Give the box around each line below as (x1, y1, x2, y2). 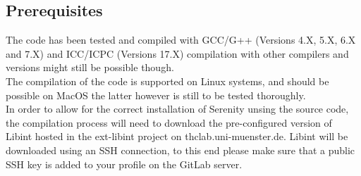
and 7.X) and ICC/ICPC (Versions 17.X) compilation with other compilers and (6, 46, 349, 61)
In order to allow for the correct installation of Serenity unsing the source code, (6, 101, 349, 116)
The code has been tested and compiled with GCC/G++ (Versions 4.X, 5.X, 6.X (6, 32, 356, 47)
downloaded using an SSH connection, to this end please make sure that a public (6, 142, 355, 157)
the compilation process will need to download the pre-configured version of (6, 115, 332, 130)
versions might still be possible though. (6, 60, 174, 75)
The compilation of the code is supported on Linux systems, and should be (6, 73, 329, 88)
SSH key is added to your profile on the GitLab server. (6, 156, 243, 171)
